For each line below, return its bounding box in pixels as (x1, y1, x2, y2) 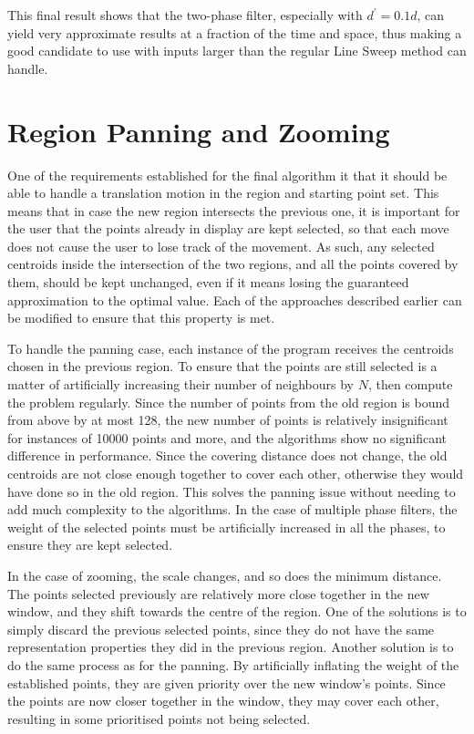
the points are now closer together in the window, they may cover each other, (7, 691, 439, 710)
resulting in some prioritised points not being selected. (7, 708, 311, 728)
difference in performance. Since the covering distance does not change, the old (7, 446, 448, 465)
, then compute (367, 375, 453, 394)
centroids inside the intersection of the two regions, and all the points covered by (7, 254, 459, 274)
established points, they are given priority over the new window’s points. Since (7, 673, 446, 692)
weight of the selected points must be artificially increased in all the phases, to (7, 517, 446, 536)
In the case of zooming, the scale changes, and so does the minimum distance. (7, 565, 442, 584)
